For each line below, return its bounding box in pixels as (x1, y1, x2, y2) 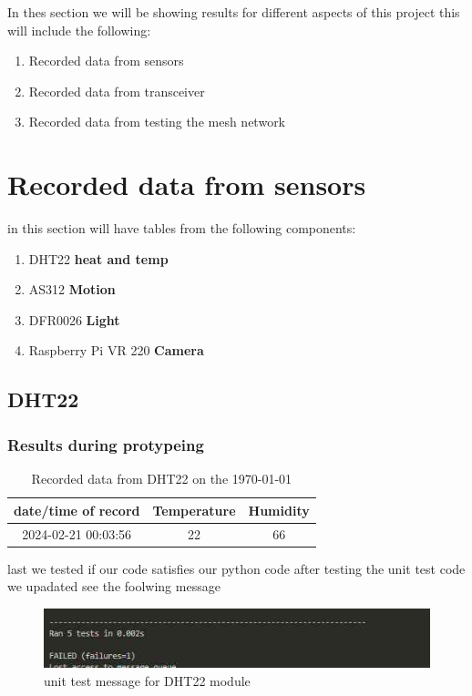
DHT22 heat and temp (28, 249, 169, 268)
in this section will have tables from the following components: (7, 219, 356, 238)
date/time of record (14, 500, 140, 519)
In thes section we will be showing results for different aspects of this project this (7, 3, 460, 21)
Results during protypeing (7, 433, 204, 455)
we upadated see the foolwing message (7, 577, 221, 596)
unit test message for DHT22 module (44, 670, 251, 690)
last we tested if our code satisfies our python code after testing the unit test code (7, 558, 466, 578)
